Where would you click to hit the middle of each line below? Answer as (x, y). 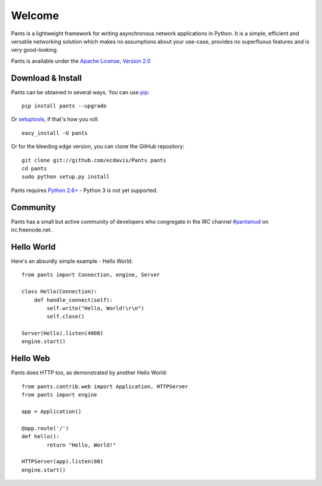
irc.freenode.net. (32, 230)
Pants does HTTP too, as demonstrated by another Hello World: (89, 373)
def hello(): (41, 437)
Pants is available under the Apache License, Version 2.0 (81, 61)
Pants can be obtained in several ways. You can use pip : (80, 92)
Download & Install (47, 78)
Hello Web (30, 359)
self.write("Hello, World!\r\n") (95, 308)
